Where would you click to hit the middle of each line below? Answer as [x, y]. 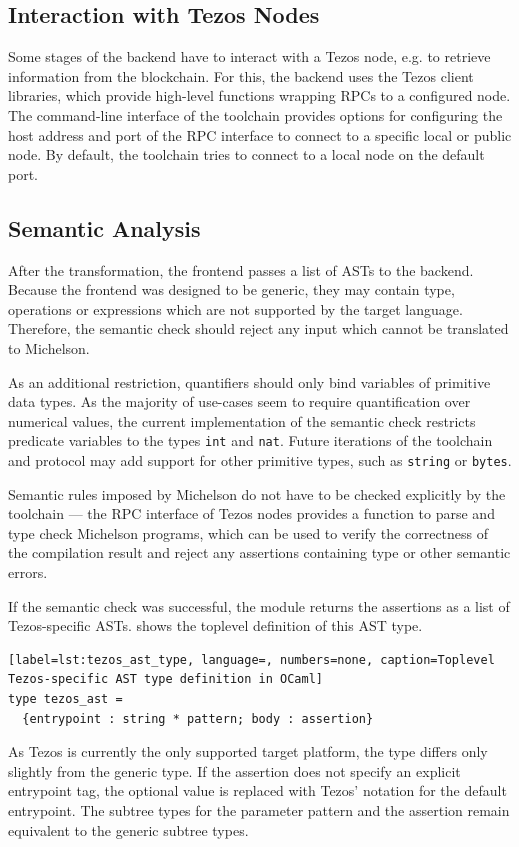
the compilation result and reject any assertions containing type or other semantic [259, 552]
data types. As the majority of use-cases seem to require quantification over [239, 401]
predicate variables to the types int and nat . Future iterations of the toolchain [250, 440]
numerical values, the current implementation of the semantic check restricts [242, 420]
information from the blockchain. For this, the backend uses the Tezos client [241, 75]
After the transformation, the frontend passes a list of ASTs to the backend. [241, 269]
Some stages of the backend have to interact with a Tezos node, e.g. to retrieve [249, 56]
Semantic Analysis [104, 227]
